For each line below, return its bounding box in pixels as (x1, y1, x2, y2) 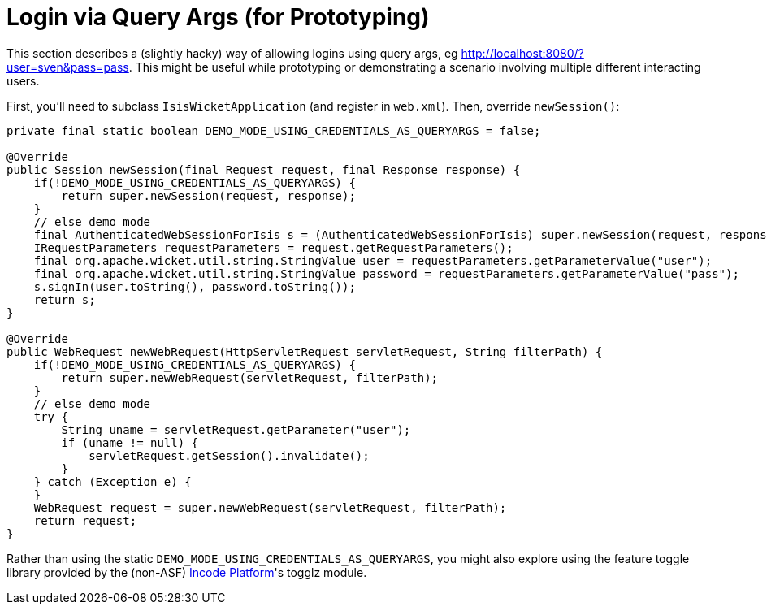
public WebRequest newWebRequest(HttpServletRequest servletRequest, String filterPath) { (6, 344, 603, 358)
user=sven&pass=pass (6, 59, 129, 74)
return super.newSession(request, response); (61, 188, 356, 202)
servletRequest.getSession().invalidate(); (89, 448, 370, 462)
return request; (33, 513, 137, 527)
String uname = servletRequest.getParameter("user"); (61, 422, 411, 436)
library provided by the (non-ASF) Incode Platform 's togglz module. (6, 565, 367, 579)
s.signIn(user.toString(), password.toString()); (33, 279, 356, 293)
